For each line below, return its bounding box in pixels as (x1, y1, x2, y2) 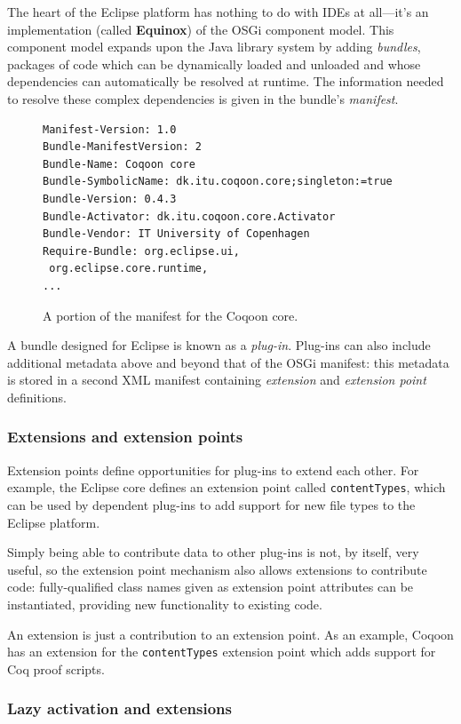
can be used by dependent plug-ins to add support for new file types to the (7, 495, 416, 513)
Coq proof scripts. (7, 659, 105, 678)
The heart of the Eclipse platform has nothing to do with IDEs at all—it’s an (7, 3, 429, 20)
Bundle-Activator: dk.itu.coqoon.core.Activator (43, 210, 336, 223)
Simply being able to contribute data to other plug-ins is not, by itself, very (7, 543, 419, 561)
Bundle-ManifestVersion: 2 (43, 140, 202, 154)
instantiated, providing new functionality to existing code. (7, 594, 322, 613)
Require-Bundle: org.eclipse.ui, (43, 244, 240, 258)
